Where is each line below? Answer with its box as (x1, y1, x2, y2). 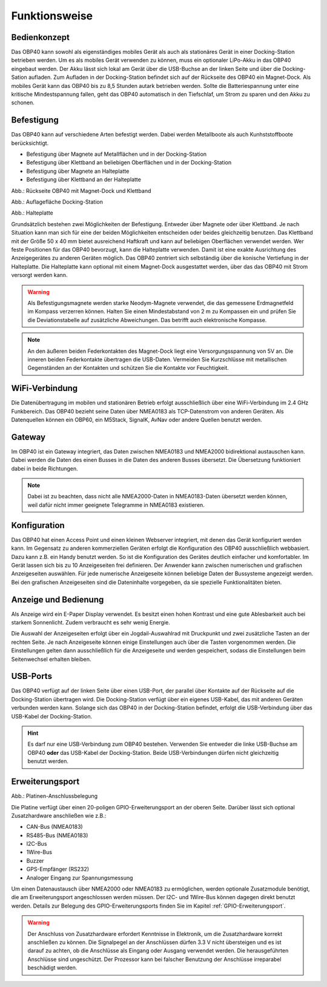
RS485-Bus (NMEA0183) (26, 831, 88, 839)
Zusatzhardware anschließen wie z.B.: (11, 812, 107, 819)
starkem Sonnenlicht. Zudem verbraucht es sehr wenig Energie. (11, 619, 171, 626)
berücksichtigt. (11, 139, 49, 147)
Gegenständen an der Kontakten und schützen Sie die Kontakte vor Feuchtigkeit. (27, 364, 230, 372)
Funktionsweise (11, 9, 93, 22)
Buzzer (26, 857, 45, 864)
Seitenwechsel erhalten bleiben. (11, 655, 91, 663)
